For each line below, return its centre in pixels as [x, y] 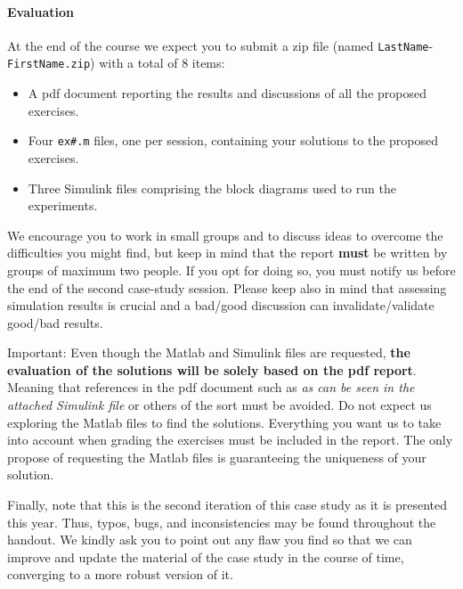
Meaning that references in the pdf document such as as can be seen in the [211, 387]
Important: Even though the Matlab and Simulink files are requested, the [209, 352]
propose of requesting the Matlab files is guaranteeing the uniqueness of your [217, 457]
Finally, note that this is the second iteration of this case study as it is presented [227, 505]
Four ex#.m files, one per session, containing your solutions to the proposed [233, 140]
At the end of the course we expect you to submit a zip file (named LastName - [220, 45]
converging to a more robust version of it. [120, 574]
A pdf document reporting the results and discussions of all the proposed [227, 93]
